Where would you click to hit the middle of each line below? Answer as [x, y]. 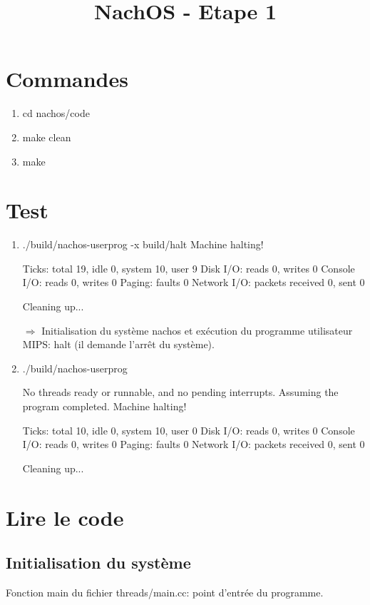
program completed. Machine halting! [104, 406]
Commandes [67, 79]
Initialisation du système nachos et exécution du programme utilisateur [197, 330]
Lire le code [65, 517]
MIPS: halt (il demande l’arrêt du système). [118, 344]
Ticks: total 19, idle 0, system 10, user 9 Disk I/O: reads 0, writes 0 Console [189, 268]
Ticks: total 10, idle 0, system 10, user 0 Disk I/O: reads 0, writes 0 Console [189, 430]
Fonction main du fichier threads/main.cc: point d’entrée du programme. [165, 592]
